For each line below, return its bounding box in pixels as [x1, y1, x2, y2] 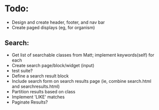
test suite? [11, 68, 33, 73]
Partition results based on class [11, 88, 76, 94]
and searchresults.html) [11, 83, 60, 89]
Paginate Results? [11, 99, 48, 105]
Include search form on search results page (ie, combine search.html [11, 78, 152, 84]
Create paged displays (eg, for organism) [11, 24, 95, 30]
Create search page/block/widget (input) [11, 62, 95, 68]
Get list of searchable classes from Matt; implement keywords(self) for [11, 52, 155, 58]
